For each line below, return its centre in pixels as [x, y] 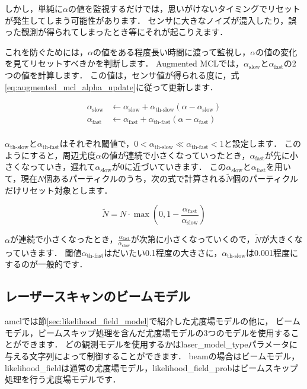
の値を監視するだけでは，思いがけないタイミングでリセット [184, 8]
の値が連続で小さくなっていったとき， [175, 155]
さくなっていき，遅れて [50, 167]
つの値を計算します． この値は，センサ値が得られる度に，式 [122, 75]
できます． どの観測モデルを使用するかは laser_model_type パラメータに [159, 344]
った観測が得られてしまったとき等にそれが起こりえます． [116, 32]
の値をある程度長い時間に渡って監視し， [172, 51]
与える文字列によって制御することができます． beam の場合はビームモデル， [152, 356]
